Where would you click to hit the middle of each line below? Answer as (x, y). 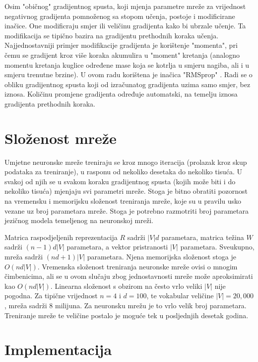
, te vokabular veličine (180, 296)
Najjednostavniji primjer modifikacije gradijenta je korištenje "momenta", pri (121, 45)
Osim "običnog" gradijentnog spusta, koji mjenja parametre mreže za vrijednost (125, 6)
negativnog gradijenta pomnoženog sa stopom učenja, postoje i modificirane (120, 16)
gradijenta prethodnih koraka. (50, 103)
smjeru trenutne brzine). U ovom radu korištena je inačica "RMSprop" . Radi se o (129, 74)
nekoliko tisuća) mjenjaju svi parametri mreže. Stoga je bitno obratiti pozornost (126, 191)
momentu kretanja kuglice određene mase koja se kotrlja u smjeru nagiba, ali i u (127, 64)
